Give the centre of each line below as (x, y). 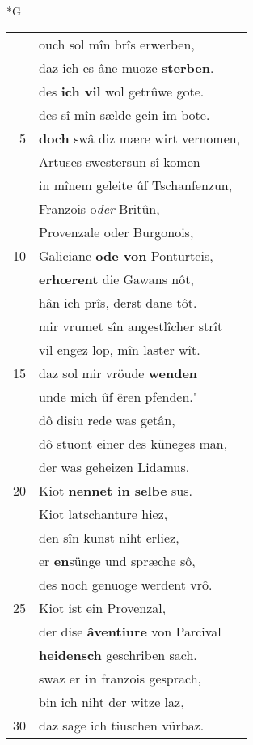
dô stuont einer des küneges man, (133, 443)
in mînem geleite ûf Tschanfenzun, (136, 185)
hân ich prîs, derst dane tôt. (118, 302)
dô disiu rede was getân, (107, 419)
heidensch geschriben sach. (118, 654)
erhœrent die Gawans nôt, (116, 279)
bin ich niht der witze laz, (112, 701)
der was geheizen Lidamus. (114, 466)
